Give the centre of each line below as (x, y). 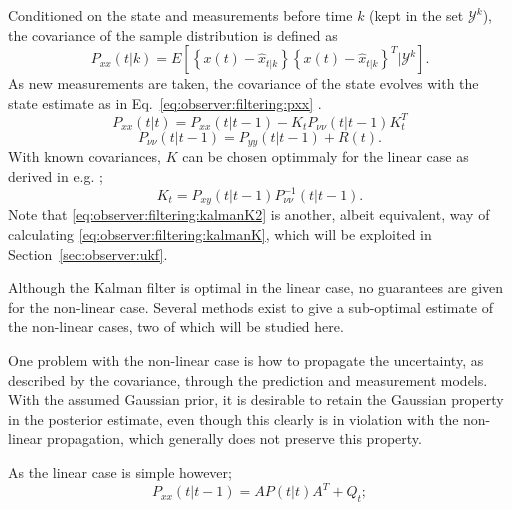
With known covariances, (84, 156)
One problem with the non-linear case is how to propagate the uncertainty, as (246, 360)
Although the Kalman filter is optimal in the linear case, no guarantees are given (256, 287)
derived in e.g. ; (55, 175)
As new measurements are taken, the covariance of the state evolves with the (243, 83)
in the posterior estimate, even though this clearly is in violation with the (233, 418)
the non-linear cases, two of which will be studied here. (176, 326)
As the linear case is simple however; (120, 472)
